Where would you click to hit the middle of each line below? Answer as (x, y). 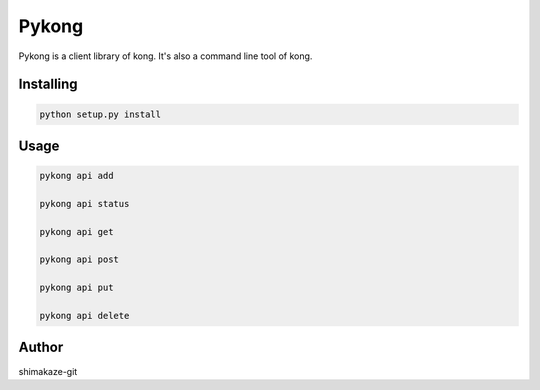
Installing (48, 84)
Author (41, 347)
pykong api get (76, 231)
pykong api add (76, 176)
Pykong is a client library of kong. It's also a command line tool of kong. (165, 56)
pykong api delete (84, 316)
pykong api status (84, 203)
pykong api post (79, 259)
